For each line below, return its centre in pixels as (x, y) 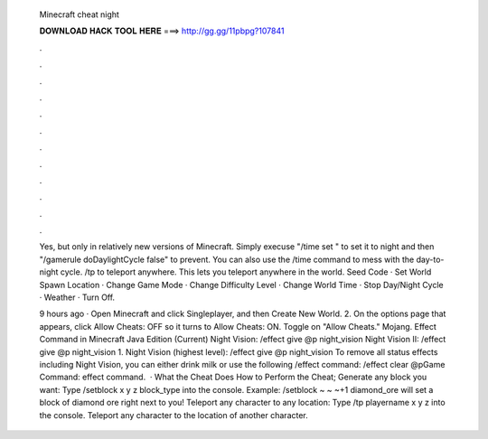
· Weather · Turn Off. (77, 297)
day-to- (430, 259)
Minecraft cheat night (79, 14)
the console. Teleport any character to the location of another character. (174, 415)
